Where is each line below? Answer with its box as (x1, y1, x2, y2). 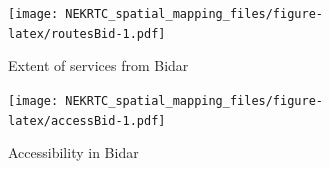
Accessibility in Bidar (8, 142, 139, 163)
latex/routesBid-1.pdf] (8, 26, 166, 41)
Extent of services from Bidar (8, 55, 189, 76)
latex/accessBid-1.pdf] (8, 113, 166, 128)
